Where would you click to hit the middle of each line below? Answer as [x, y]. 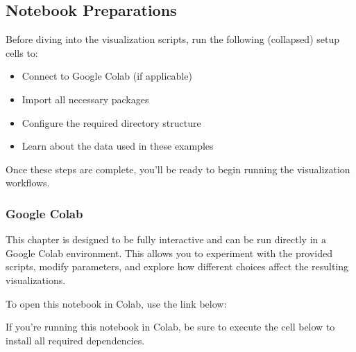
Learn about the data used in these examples [118, 146]
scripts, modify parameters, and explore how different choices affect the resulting [177, 266]
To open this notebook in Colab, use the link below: [116, 303]
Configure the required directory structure [111, 122]
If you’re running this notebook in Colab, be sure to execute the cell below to [170, 327]
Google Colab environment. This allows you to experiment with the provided [169, 253]
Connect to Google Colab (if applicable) [107, 76]
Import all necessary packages [85, 99]
